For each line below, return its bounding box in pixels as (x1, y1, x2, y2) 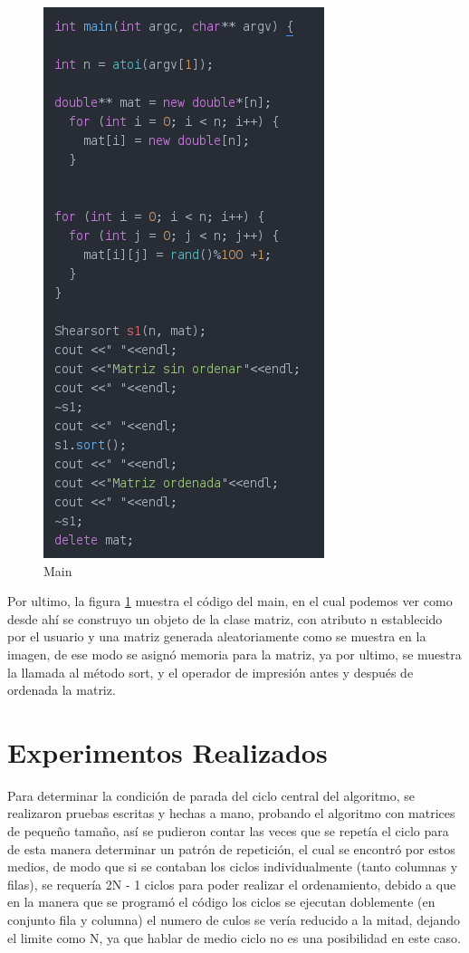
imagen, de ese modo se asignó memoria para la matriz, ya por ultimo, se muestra (7, 644, 462, 663)
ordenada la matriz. (7, 680, 116, 699)
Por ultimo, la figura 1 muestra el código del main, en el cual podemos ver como (7, 592, 453, 611)
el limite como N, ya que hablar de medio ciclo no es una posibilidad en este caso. (7, 928, 461, 947)
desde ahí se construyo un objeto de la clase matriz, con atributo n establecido (7, 609, 443, 628)
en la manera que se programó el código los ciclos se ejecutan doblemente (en (7, 892, 435, 911)
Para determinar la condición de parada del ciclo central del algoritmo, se (7, 785, 416, 804)
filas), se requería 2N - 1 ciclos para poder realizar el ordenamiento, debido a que (7, 874, 456, 893)
